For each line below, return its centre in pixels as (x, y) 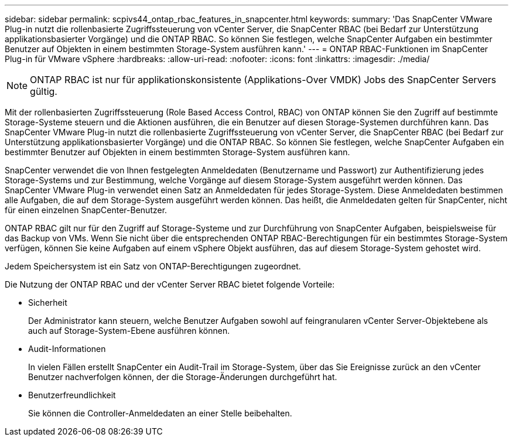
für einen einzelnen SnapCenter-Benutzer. (86, 210)
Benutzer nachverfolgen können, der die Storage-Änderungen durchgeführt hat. (183, 377)
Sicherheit (48, 302)
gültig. (44, 91)
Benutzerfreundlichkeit (72, 395)
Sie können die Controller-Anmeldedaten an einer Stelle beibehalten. (160, 413)
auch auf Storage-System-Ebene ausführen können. (129, 331)
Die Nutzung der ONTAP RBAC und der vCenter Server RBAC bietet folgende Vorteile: (170, 284)
